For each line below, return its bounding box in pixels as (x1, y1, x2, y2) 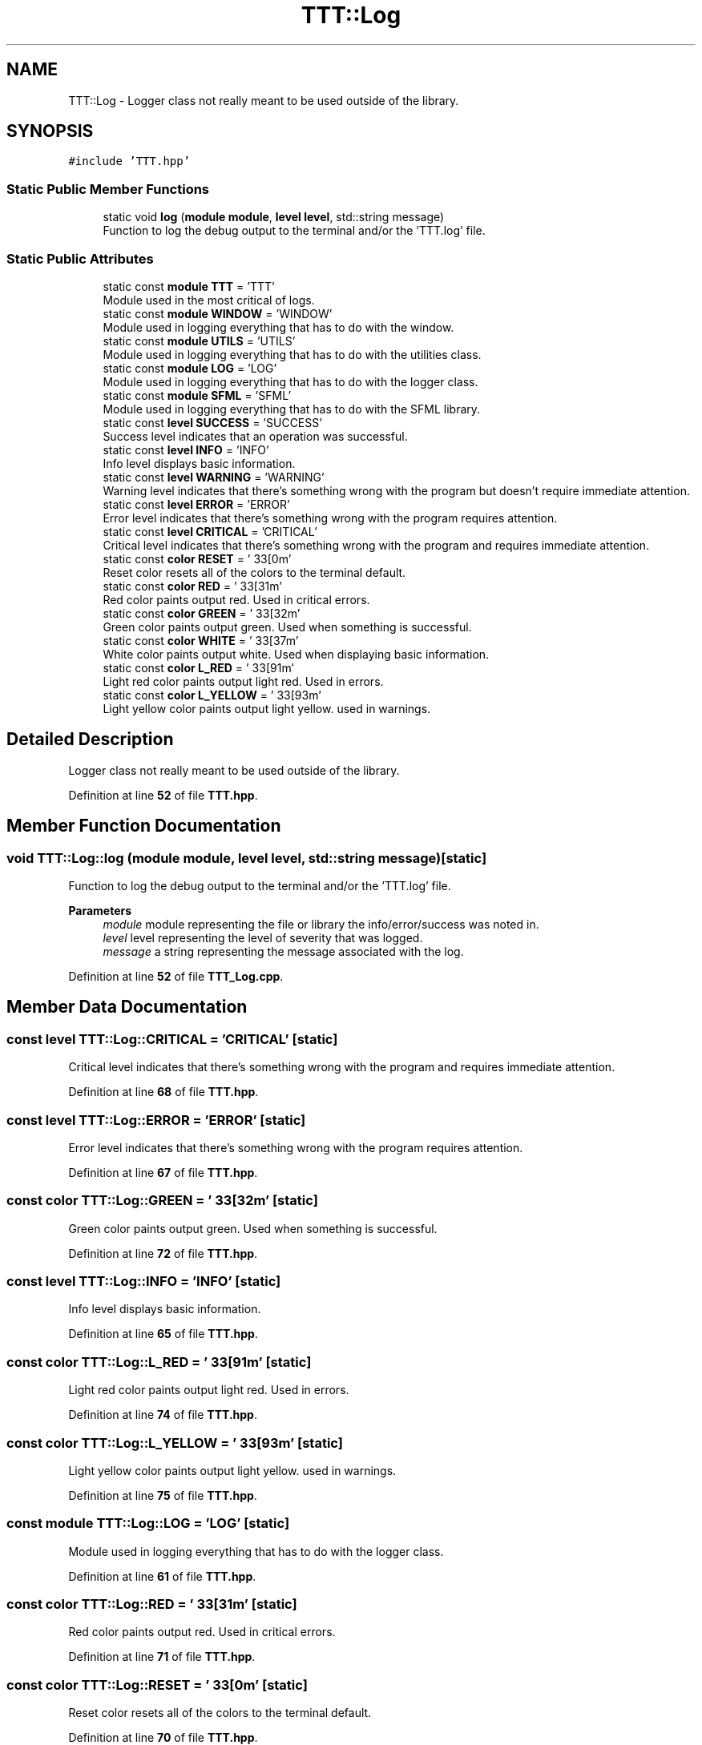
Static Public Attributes (6, 250, 154, 267)
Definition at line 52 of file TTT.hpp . (68, 788, 258, 802)
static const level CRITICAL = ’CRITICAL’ (103, 524, 317, 538)
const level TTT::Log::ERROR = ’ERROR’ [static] (6, 1111, 306, 1128)
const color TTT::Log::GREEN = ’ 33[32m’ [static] (6, 1192, 318, 1209)
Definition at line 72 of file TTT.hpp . (68, 1246, 258, 1260)
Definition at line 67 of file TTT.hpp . (68, 1165, 258, 1179)
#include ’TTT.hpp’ (68, 155, 191, 168)
